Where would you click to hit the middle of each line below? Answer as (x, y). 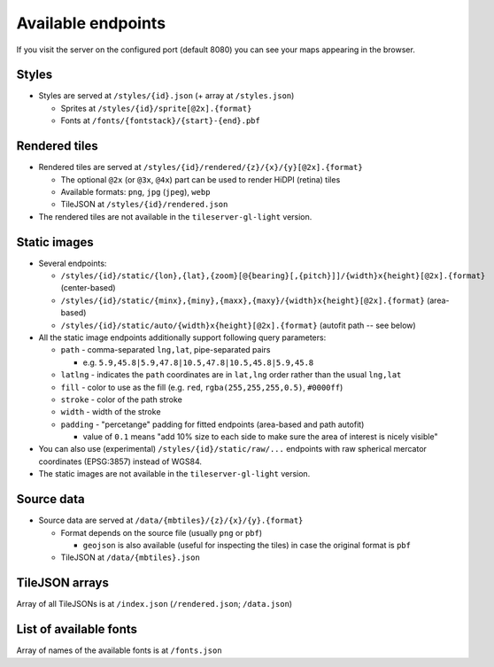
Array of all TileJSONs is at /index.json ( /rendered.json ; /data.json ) (154, 604)
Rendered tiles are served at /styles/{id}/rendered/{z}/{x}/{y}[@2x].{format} (201, 167)
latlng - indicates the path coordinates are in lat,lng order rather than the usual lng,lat (231, 375)
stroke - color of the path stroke (122, 399)
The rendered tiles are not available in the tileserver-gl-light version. (175, 216)
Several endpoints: (73, 263)
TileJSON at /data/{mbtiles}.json (131, 557)
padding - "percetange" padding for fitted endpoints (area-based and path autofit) (212, 424)
